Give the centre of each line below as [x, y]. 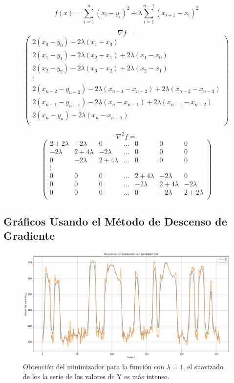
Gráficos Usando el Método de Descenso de [115, 221]
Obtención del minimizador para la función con [94, 367]
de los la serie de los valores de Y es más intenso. [96, 376]
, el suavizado [203, 367]
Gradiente [29, 236]
